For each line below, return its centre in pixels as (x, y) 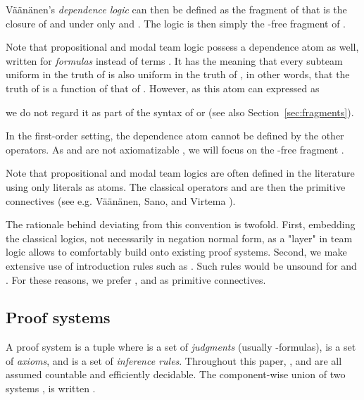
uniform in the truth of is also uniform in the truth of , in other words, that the (178, 74)
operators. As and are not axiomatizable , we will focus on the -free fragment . (175, 149)
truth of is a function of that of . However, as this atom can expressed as (163, 88)
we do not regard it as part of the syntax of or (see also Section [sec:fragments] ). (180, 112)
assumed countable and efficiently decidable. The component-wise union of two (176, 374)
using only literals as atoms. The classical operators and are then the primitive (176, 186)
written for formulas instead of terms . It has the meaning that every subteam (174, 60)
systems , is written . (51, 388)
